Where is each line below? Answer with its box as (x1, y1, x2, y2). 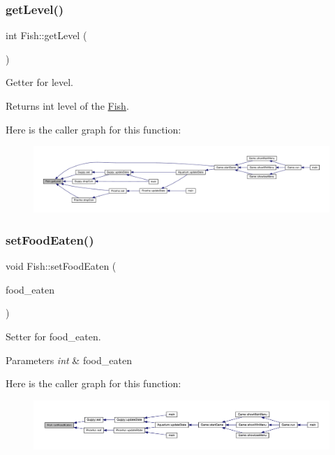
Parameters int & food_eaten (6, 352, 132, 367)
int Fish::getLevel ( (6, 28, 87, 43)
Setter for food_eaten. (6, 329, 101, 344)
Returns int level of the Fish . (6, 99, 129, 113)
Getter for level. (6, 75, 74, 89)
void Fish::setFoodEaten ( (6, 259, 117, 273)
